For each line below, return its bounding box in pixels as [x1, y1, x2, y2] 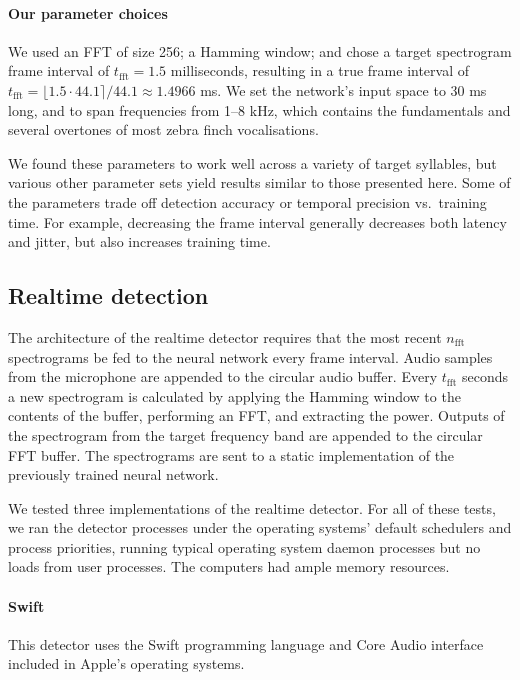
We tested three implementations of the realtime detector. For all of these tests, [8, 497, 496, 518]
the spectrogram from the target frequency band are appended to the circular [8, 424, 483, 445]
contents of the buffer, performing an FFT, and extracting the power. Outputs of [8, 405, 505, 426]
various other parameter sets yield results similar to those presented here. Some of [8, 172, 511, 193]
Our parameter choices [8, 2, 168, 23]
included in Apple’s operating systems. [8, 653, 245, 674]
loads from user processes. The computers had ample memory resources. [8, 556, 450, 577]
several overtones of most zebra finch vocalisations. [8, 119, 319, 140]
